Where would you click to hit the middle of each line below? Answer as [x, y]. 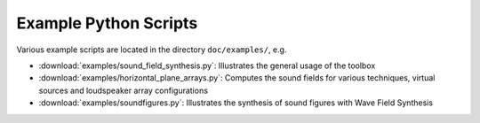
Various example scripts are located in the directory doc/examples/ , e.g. [152, 50]
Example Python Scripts [107, 23]
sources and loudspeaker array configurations [124, 90]
